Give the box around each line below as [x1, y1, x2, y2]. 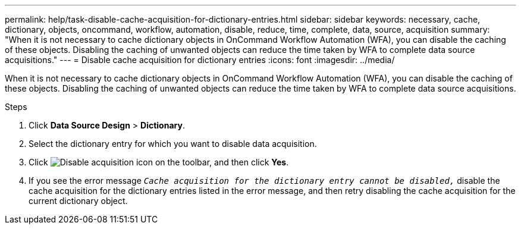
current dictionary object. [29, 196, 128, 206]
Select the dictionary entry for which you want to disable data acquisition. [29, 139, 317, 149]
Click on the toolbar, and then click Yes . [29, 157, 289, 167]
